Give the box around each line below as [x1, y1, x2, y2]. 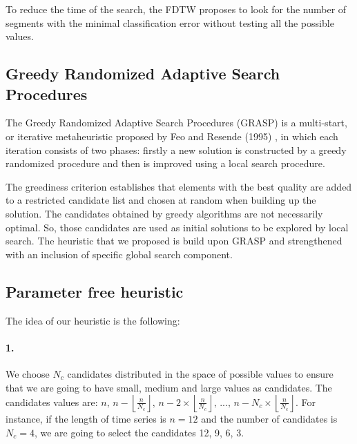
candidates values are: [6, 394, 98, 409]
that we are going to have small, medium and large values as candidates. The [6, 380, 332, 394]
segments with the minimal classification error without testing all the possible [6, 15, 334, 30]
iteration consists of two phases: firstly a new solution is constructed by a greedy [6, 142, 347, 157]
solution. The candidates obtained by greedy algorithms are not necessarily [6, 206, 323, 220]
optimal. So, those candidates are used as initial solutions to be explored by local [6, 220, 349, 234]
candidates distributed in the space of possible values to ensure [67, 366, 334, 380]
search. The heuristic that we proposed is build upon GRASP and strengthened [6, 233, 342, 248]
